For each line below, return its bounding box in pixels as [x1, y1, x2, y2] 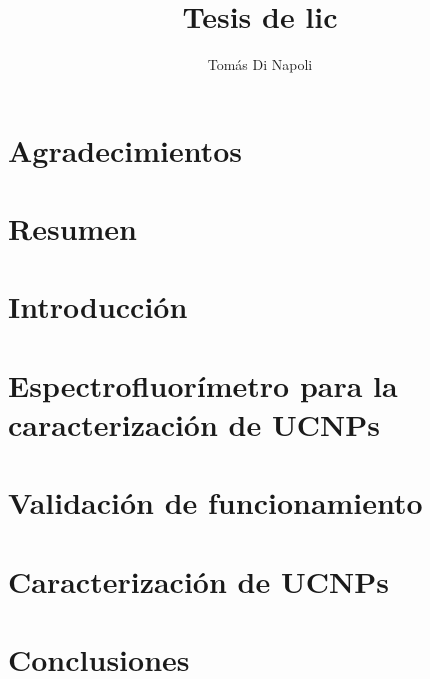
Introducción [8, 286, 188, 327]
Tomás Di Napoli [207, 54, 313, 75]
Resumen [8, 208, 137, 249]
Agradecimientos [8, 129, 243, 170]
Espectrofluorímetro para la [8, 364, 398, 405]
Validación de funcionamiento [8, 482, 423, 523]
